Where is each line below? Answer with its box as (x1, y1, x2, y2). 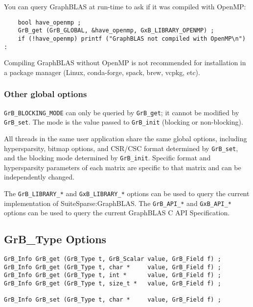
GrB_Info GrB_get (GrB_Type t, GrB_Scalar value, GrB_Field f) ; (4, 256, 221, 263)
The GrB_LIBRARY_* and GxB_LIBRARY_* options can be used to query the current (4, 188, 250, 199)
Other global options (4, 88, 87, 100)
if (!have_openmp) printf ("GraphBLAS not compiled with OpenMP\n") (18, 35, 246, 42)
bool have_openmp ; (18, 19, 81, 26)
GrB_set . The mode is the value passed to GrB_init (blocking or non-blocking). (4, 117, 243, 127)
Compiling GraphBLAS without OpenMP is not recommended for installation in (4, 57, 246, 68)
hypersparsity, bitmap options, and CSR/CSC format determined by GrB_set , (4, 143, 238, 153)
